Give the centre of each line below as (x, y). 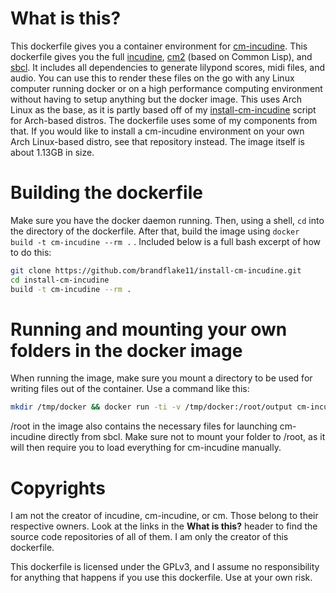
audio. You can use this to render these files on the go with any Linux (152, 78)
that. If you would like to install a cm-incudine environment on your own (157, 131)
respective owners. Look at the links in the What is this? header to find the (164, 526)
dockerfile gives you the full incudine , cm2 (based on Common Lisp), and (161, 56)
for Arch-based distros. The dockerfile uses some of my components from (164, 120)
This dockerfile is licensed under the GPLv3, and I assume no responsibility (165, 567)
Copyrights (58, 488)
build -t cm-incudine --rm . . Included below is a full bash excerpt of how (165, 241)
